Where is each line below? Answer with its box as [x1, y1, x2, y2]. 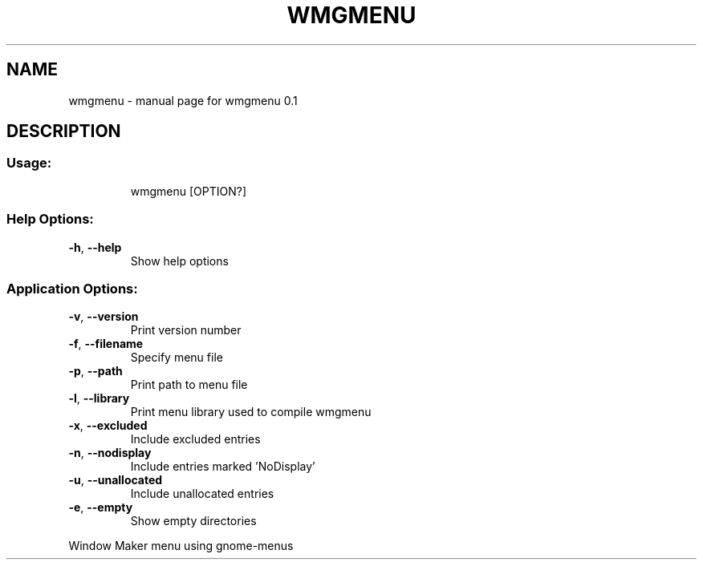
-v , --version [68, 309, 139, 324]
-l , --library [68, 391, 130, 406]
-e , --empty [68, 500, 133, 515]
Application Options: [6, 280, 138, 297]
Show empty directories [130, 514, 257, 528]
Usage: [6, 155, 52, 172]
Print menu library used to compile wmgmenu [130, 405, 372, 419]
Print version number [130, 323, 242, 338]
